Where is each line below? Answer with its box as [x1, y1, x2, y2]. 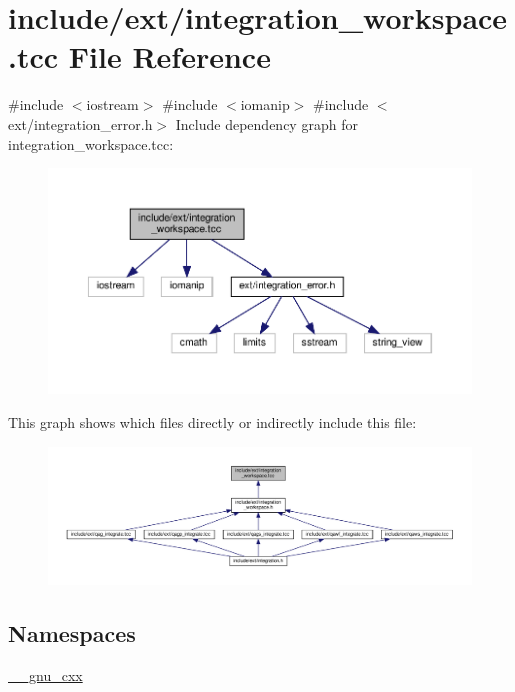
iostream [86, 94, 139, 115]
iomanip [240, 94, 290, 115]
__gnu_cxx [8, 665, 83, 686]
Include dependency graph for [175, 113, 358, 134]
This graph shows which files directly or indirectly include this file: [8, 412, 417, 433]
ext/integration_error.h [8, 113, 153, 134]
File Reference [68, 36, 271, 77]
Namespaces [8, 618, 136, 649]
